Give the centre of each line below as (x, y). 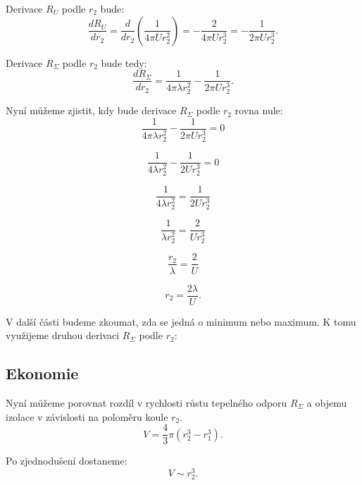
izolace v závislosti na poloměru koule (87, 416)
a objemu (327, 403)
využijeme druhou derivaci (63, 335)
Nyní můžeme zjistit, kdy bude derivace (91, 110)
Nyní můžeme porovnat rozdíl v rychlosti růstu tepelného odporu (146, 403)
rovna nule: (259, 110)
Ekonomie (42, 373)
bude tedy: (124, 62)
